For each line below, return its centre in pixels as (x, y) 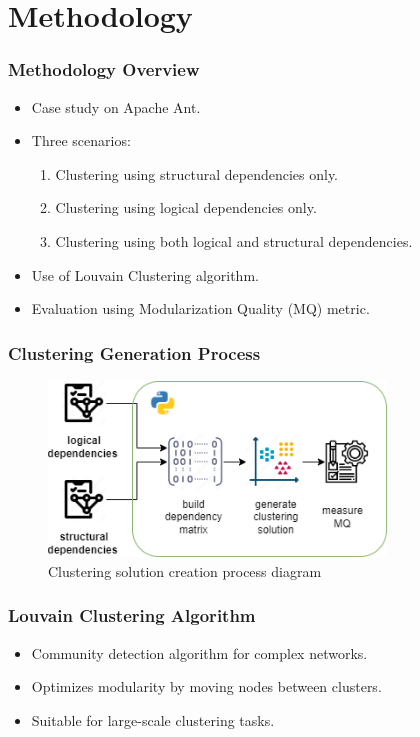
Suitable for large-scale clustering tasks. (153, 719)
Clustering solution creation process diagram (185, 570)
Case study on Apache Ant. (116, 106)
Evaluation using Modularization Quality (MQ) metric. (200, 308)
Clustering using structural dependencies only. (197, 173)
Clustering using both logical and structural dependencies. (234, 240)
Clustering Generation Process (134, 352)
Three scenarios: (81, 140)
